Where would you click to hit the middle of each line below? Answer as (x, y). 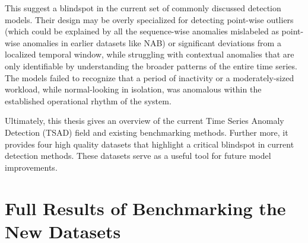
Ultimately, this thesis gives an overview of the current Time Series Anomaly (145, 121)
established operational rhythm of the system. (88, 100)
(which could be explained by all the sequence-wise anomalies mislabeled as (142, 31)
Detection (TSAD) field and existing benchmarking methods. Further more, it (147, 132)
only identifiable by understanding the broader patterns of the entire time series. (151, 65)
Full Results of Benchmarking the (145, 208)
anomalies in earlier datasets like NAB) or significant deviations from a (152, 42)
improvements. (31, 167)
